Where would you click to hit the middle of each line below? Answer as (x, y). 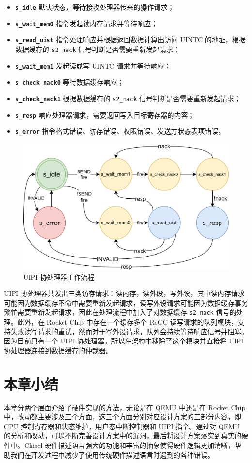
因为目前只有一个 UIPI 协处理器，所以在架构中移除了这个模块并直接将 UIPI (124, 341)
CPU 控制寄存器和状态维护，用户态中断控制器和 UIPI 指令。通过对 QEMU (122, 426)
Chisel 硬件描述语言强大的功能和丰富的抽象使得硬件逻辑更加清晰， (129, 445)
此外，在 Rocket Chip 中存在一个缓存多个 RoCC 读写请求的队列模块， (127, 322)
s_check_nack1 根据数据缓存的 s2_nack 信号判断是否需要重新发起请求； (128, 98)
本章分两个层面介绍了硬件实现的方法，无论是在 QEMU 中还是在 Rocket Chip (125, 407)
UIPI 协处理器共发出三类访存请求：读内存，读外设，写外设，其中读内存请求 (124, 293)
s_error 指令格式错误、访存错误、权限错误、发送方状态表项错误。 (120, 131)
